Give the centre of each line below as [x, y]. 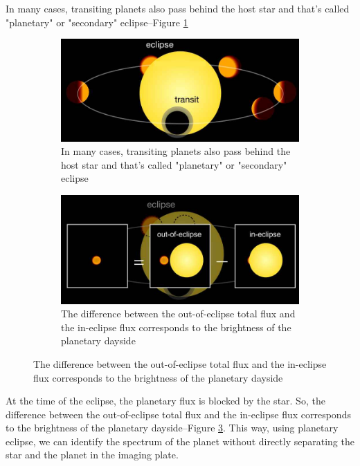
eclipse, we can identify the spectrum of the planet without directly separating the [180, 441]
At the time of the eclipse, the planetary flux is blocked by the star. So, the [165, 401]
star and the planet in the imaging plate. [92, 455]
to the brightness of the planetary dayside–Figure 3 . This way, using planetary [172, 428]
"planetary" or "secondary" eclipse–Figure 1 [97, 22]
